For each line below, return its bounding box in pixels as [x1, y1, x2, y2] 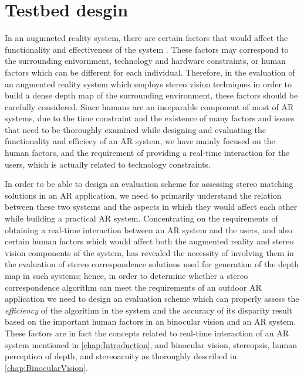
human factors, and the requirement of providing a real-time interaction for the [5, 147, 290, 159]
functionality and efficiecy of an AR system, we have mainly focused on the [5, 135, 275, 147]
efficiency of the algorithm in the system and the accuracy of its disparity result [5, 304, 293, 316]
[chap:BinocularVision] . [5, 361, 88, 373]
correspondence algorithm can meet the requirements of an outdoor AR [5, 281, 262, 293]
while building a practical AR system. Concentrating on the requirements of [5, 212, 278, 224]
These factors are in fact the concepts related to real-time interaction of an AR [5, 326, 289, 339]
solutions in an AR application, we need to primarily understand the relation [5, 189, 282, 201]
